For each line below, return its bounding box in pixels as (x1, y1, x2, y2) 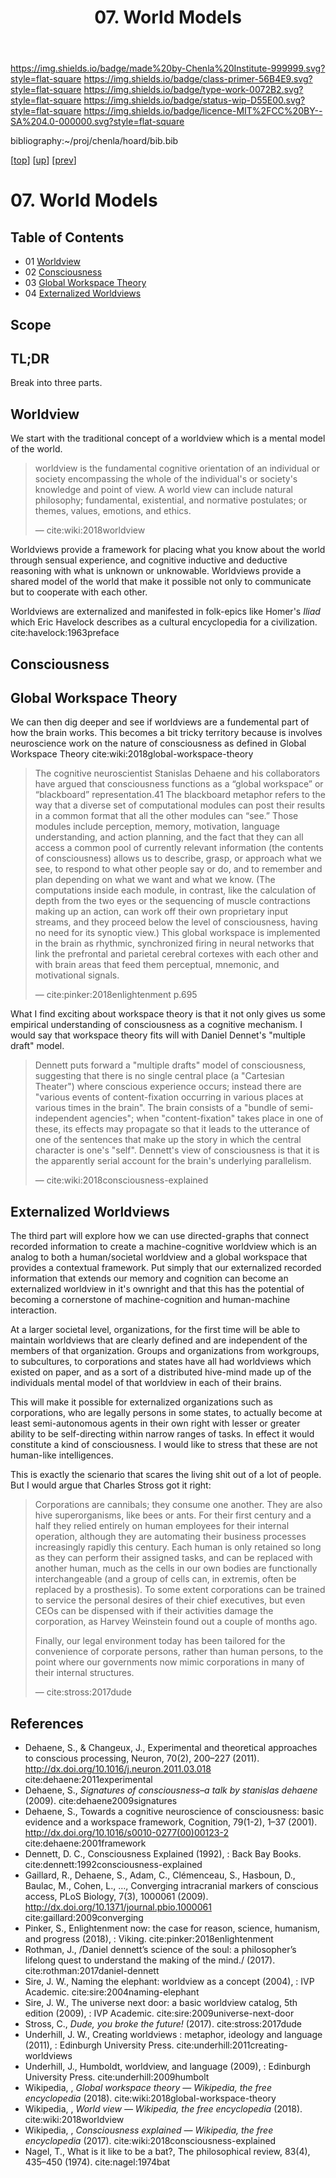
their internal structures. (34, 1667, 135, 1679)
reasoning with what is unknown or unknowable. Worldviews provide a (10, 565, 302, 577)
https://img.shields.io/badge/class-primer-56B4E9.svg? (83, 73, 313, 85)
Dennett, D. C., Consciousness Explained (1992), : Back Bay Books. (24, 1848, 302, 1860)
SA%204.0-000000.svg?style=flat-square (10, 116, 185, 128)
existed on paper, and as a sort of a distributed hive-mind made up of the (10, 1366, 312, 1378)
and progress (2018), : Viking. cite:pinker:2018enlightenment (24, 1933, 274, 1945)
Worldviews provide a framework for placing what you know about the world (10, 544, 326, 556)
